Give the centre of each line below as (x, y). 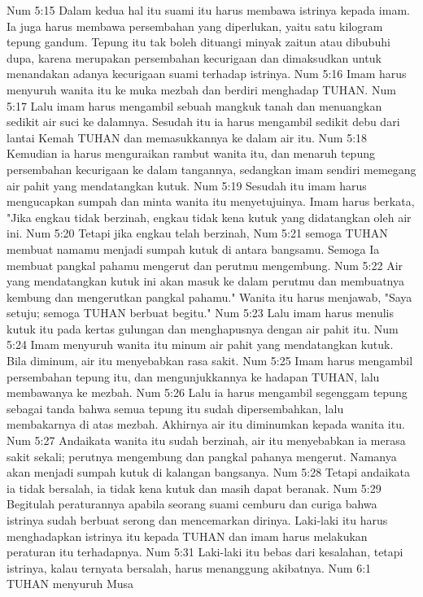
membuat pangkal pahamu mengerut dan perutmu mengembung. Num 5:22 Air (205, 265)
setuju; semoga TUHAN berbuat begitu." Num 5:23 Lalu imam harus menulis (200, 313)
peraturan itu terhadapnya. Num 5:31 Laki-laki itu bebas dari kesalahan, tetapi (205, 552)
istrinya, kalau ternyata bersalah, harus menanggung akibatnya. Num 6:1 (189, 567)
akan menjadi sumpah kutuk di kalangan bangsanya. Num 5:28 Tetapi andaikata (209, 472)
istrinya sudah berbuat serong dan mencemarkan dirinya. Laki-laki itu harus (197, 520)
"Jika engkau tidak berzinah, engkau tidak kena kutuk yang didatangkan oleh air (209, 217)
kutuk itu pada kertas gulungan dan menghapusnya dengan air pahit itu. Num (203, 328)
